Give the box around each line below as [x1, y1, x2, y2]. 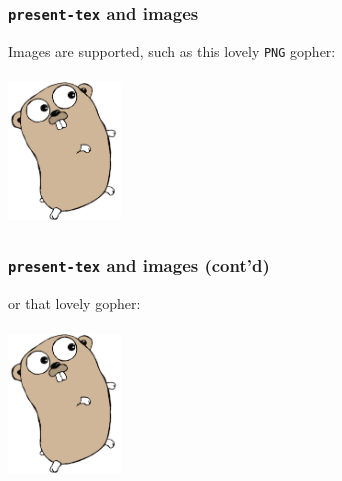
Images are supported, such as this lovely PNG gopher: [8, 40, 336, 61]
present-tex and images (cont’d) [8, 253, 270, 278]
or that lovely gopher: [8, 292, 141, 313]
